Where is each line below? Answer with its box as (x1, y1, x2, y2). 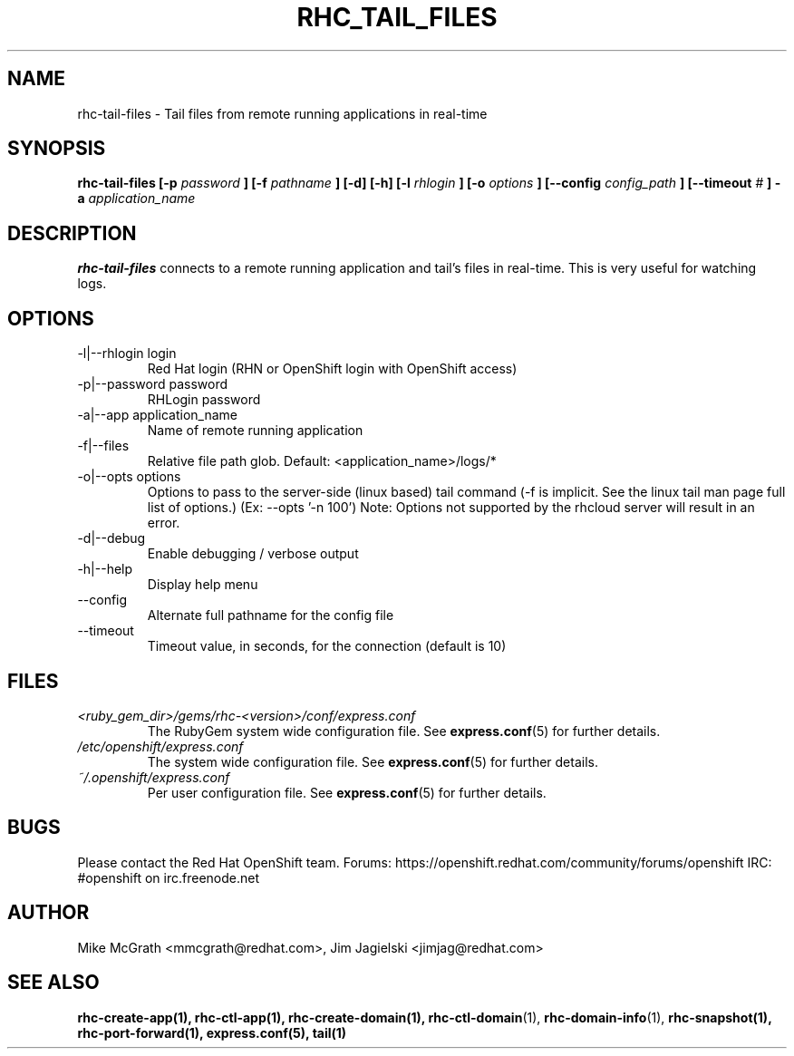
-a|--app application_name (77, 407, 238, 423)
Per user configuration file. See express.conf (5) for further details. (147, 784, 547, 800)
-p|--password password (77, 376, 228, 392)
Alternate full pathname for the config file (147, 607, 394, 624)
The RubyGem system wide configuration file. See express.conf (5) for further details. (147, 722, 661, 739)
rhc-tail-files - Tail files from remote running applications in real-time (77, 105, 488, 121)
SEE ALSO (7, 971, 100, 994)
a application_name (77, 190, 196, 207)
